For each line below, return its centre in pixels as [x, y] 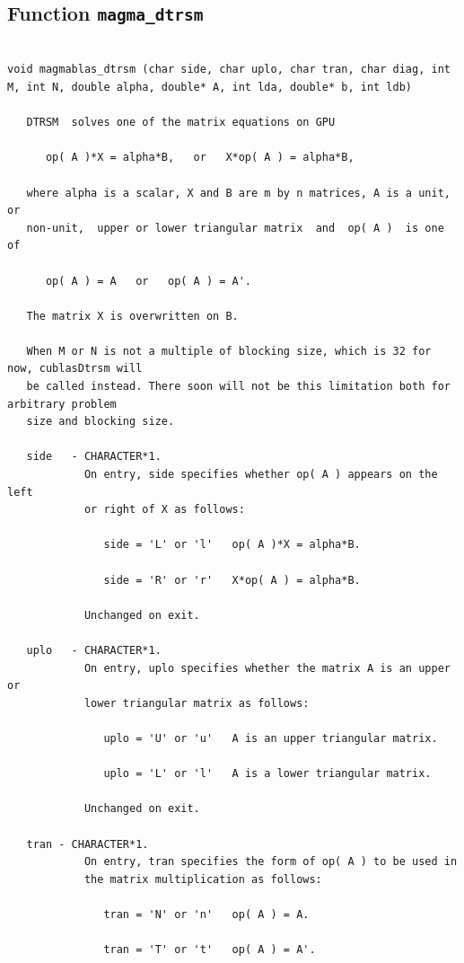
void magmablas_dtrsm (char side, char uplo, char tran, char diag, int [229, 70]
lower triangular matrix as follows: [197, 703]
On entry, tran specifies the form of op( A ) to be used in [271, 862]
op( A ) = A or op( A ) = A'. [149, 281]
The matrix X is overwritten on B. [132, 316]
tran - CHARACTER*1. [88, 844]
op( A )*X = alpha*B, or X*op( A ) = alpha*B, [200, 158]
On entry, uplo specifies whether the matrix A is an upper [267, 668]
